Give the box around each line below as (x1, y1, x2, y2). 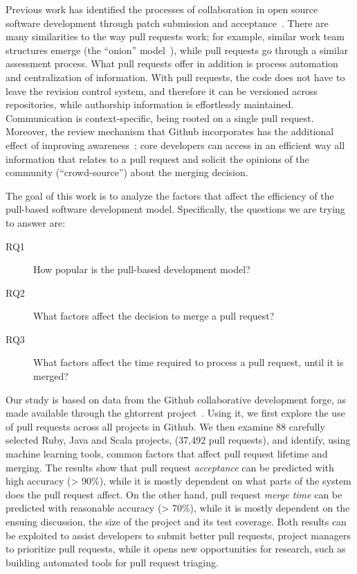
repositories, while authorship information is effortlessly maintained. (6, 97, 294, 112)
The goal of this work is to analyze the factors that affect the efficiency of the (6, 188, 334, 202)
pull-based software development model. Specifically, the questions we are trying (6, 202, 345, 216)
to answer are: (6, 215, 66, 229)
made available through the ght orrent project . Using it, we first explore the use (6, 406, 345, 420)
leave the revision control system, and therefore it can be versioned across (6, 83, 318, 98)
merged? (33, 369, 68, 383)
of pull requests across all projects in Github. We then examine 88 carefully (6, 419, 325, 433)
